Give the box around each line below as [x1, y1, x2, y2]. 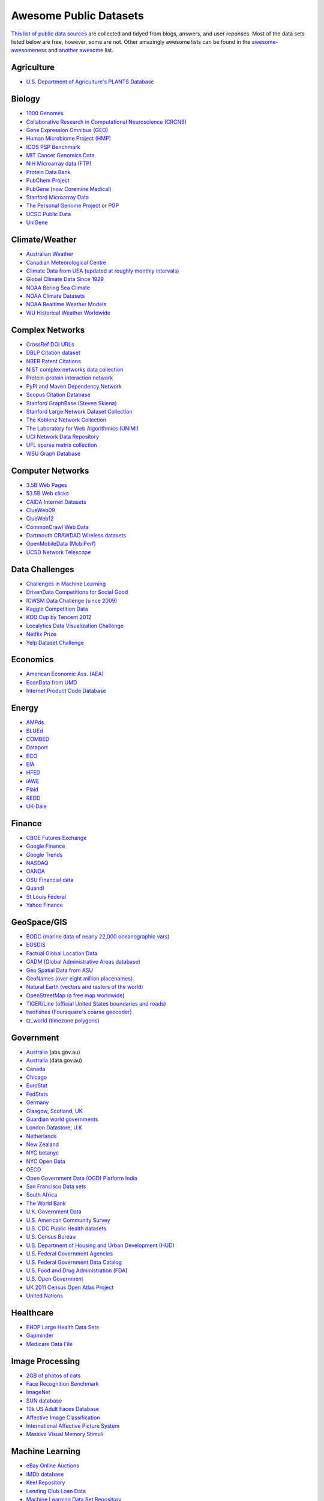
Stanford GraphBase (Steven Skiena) [26, 399, 117, 406]
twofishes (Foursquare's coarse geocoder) [26, 1009, 132, 1016]
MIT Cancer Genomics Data [26, 152, 95, 159]
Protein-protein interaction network [26, 374, 113, 381]
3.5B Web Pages [26, 481, 67, 489]
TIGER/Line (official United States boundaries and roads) [26, 1000, 166, 1007]
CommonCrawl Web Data [26, 523, 89, 531]
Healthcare [11, 1308, 54, 1318]
